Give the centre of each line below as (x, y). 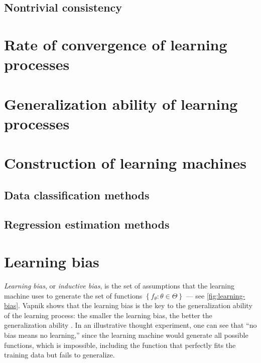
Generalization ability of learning (121, 103)
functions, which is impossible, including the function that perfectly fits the (120, 345)
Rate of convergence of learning (116, 44)
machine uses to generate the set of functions (73, 295)
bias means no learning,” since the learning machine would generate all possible (126, 335)
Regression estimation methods (87, 224)
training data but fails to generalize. (59, 355)
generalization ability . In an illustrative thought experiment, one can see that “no (130, 325)
